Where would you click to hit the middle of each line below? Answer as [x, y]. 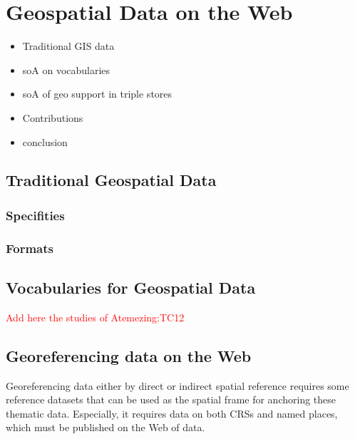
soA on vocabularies [66, 69]
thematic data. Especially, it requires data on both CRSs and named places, [172, 413]
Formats [30, 248]
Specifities [35, 215]
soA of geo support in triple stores [97, 94]
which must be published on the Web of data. [106, 427]
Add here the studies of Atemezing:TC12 [95, 317]
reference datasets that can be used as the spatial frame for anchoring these [171, 399]
